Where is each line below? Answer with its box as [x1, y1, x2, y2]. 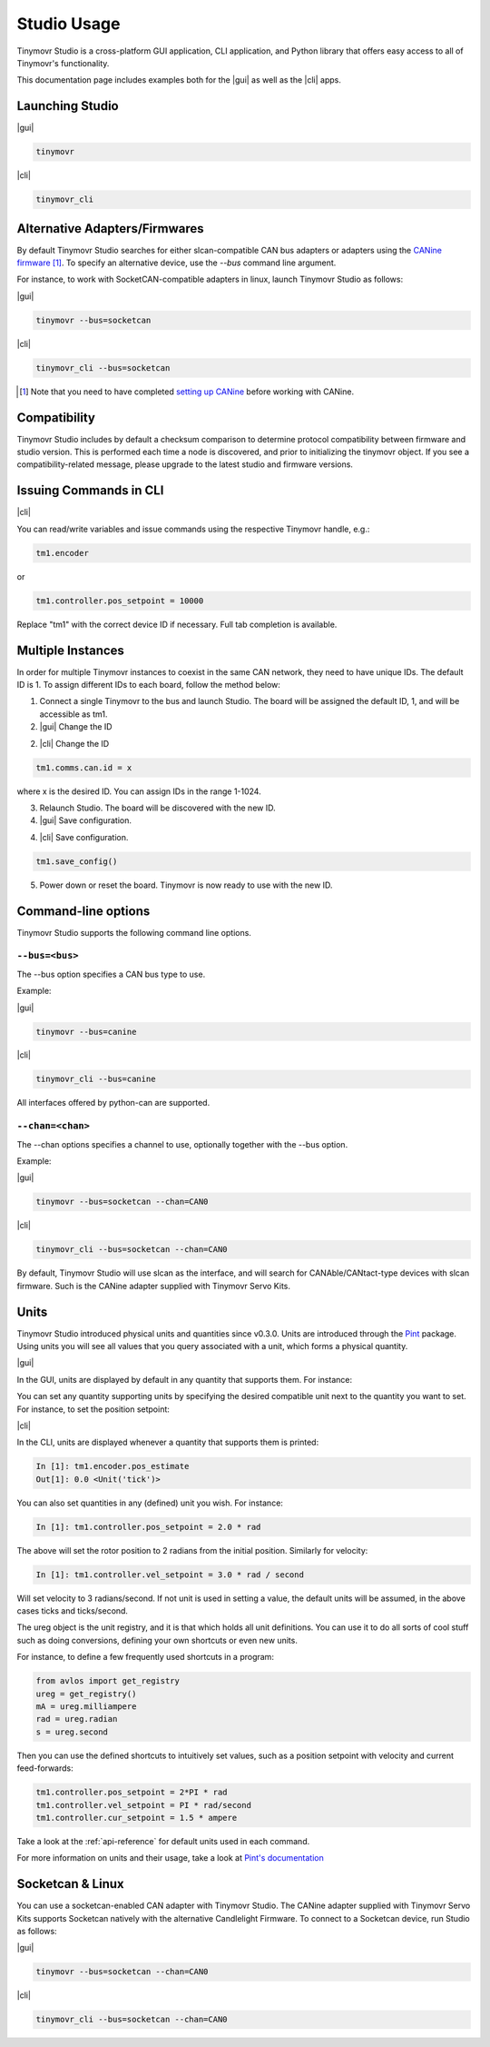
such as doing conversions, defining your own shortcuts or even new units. [16, 1635, 299, 1645]
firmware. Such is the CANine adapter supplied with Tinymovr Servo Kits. [16, 1280, 290, 1291]
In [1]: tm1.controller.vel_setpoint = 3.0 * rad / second [35, 1569, 304, 1580]
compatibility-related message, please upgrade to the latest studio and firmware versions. [16, 459, 354, 470]
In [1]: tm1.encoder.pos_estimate [35, 1461, 190, 1472]
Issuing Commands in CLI [16, 482, 164, 499]
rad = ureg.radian [35, 1714, 118, 1724]
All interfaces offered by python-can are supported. [16, 1098, 211, 1108]
